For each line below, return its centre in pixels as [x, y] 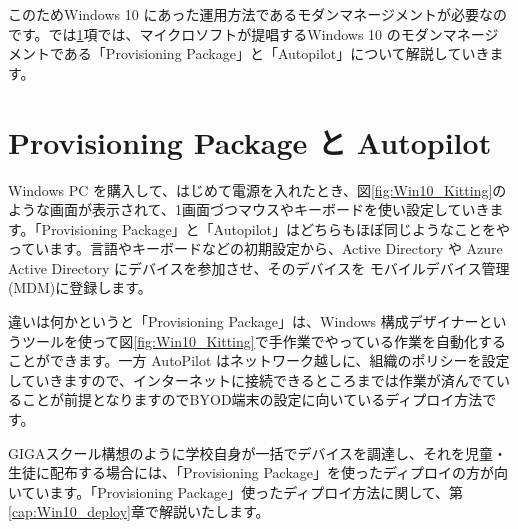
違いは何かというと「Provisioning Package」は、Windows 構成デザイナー [243, 321]
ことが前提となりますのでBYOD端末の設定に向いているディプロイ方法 [252, 399]
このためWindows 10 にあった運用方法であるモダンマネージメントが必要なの [257, 14]
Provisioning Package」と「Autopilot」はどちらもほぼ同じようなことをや [275, 228]
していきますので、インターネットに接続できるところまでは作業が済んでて [252, 379]
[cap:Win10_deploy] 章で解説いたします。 [139, 511]
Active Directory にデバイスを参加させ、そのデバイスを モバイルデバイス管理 [259, 267]
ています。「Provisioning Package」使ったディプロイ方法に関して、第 [242, 491]
